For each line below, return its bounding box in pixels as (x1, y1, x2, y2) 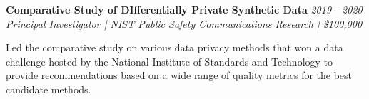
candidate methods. (6, 81, 91, 96)
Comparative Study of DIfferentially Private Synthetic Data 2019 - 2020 (6, 2, 363, 16)
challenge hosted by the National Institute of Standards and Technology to (6, 53, 333, 68)
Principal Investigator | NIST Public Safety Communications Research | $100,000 (6, 16, 363, 31)
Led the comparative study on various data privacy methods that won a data (6, 40, 343, 55)
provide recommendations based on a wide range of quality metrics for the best (6, 68, 353, 83)
